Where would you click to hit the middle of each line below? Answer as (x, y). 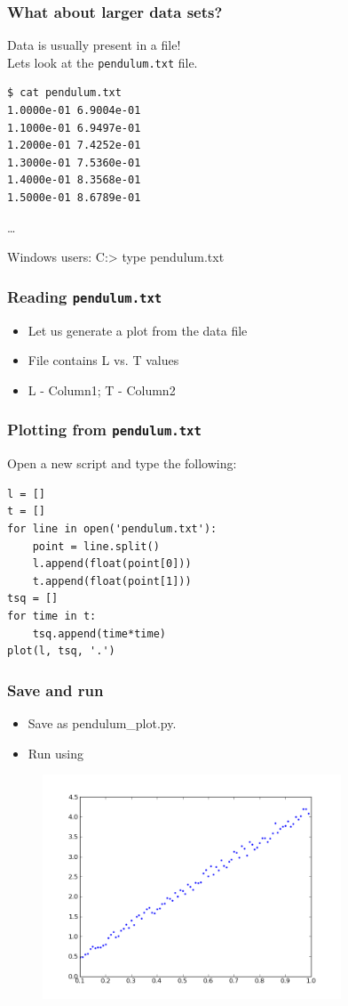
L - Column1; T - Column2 (102, 389)
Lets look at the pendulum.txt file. (103, 62)
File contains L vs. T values (103, 360)
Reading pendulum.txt (85, 296)
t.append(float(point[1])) (112, 581)
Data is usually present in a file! (94, 45)
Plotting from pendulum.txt (104, 430)
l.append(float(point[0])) (112, 564)
